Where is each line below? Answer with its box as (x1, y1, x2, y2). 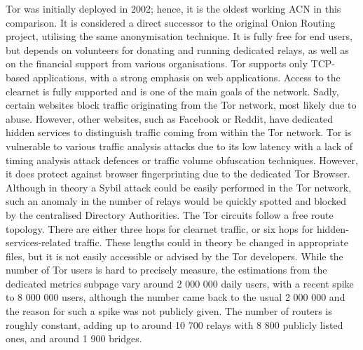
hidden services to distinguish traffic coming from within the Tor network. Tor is (6, 125, 352, 140)
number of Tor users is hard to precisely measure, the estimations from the (6, 262, 327, 277)
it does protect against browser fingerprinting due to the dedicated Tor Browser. (6, 166, 350, 181)
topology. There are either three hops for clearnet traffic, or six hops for (6, 221, 314, 236)
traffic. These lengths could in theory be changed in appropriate (74, 235, 348, 250)
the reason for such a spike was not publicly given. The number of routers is (6, 304, 332, 318)
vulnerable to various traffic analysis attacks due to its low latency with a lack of (6, 138, 353, 153)
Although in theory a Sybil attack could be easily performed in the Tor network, (6, 180, 352, 194)
